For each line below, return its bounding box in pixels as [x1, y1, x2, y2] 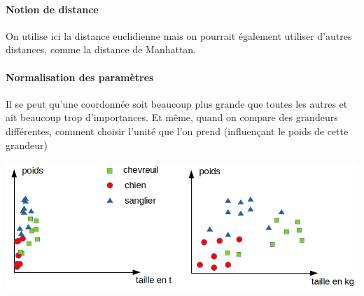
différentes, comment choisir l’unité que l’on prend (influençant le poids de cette [6, 123, 349, 138]
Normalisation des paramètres [6, 69, 154, 84]
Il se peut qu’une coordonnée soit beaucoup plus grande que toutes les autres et [6, 96, 348, 111]
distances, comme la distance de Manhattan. [6, 42, 197, 57]
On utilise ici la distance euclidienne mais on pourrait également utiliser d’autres [6, 28, 352, 43]
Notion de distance [6, 1, 99, 16]
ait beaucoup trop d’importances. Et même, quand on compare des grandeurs [6, 110, 338, 125]
